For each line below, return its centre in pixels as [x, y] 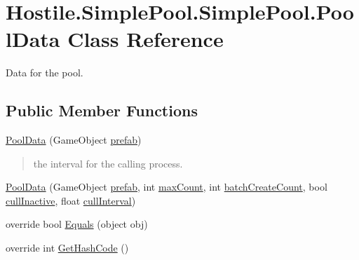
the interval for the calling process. [108, 163]
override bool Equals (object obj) [77, 224]
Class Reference [145, 39]
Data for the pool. [45, 73]
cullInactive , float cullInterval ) [71, 200]
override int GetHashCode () [67, 248]
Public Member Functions [102, 110]
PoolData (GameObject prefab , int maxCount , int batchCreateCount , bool [167, 187]
